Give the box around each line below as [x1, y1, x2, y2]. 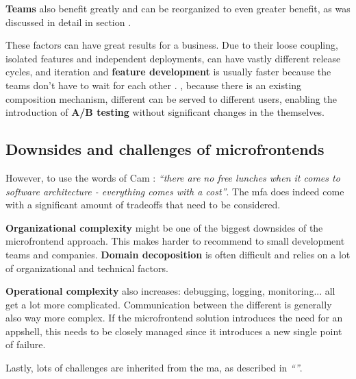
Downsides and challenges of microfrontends [5, 138, 325, 160]
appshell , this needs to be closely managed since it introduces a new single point [5, 323, 342, 338]
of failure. [5, 337, 46, 352]
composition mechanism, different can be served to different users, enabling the [5, 91, 337, 106]
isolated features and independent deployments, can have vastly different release [5, 51, 341, 65]
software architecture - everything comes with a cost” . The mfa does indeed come [5, 184, 344, 198]
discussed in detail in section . [5, 14, 131, 29]
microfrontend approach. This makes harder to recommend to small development [5, 234, 345, 248]
